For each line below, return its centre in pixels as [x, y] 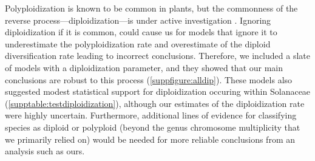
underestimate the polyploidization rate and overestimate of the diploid [138, 43]
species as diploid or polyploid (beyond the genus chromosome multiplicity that [153, 127]
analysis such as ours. [45, 151]
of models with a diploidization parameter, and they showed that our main [144, 67]
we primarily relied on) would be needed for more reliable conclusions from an [150, 139]
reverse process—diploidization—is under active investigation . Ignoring [138, 20]
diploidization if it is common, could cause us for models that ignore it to [141, 32]
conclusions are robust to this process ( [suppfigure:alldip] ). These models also [149, 79]
